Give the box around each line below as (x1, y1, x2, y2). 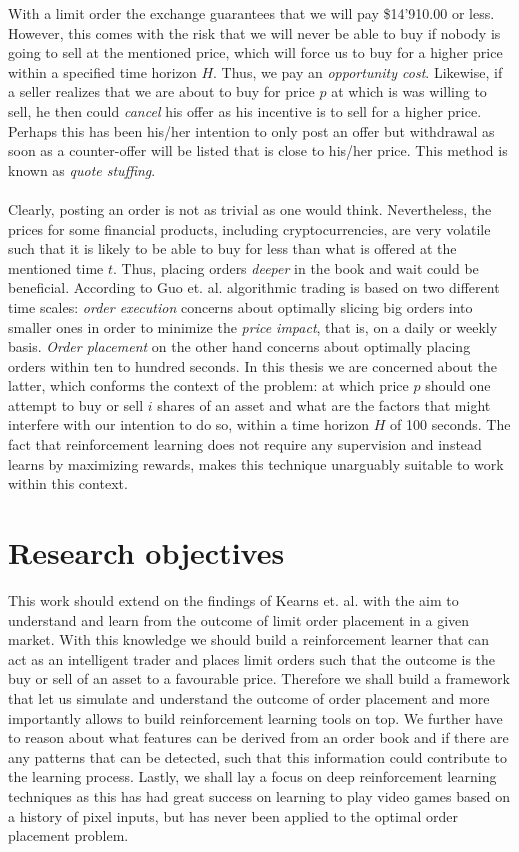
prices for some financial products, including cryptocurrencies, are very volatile (8, 218, 491, 239)
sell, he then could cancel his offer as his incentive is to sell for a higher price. (8, 100, 482, 121)
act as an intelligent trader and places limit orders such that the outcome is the (8, 648, 496, 669)
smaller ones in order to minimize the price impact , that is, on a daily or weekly (8, 316, 498, 337)
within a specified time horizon (8, 61, 197, 82)
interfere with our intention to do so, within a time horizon (8, 414, 370, 435)
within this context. (8, 473, 128, 494)
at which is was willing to (331, 81, 487, 102)
